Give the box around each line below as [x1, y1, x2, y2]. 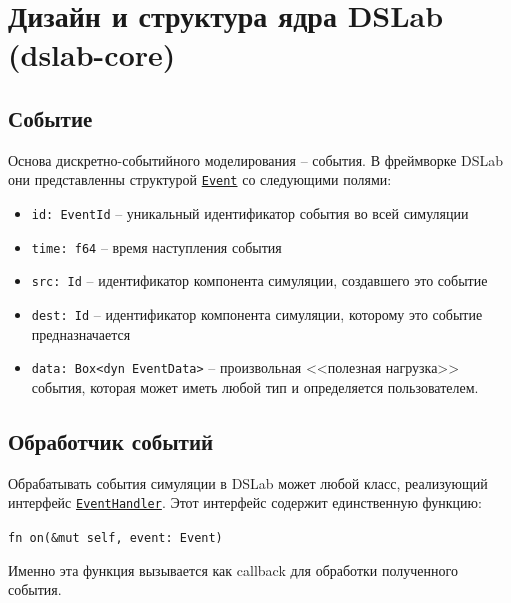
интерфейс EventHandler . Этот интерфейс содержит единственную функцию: [8, 492, 482, 513]
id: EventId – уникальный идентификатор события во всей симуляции [31, 203, 469, 224]
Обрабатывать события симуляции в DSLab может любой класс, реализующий [8, 472, 488, 493]
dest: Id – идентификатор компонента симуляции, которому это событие [31, 303, 483, 324]
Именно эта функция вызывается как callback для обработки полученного [8, 559, 458, 580]
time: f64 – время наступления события [31, 236, 282, 257]
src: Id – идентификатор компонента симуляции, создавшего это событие [31, 270, 488, 291]
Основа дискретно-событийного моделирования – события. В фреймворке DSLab [8, 149, 504, 170]
